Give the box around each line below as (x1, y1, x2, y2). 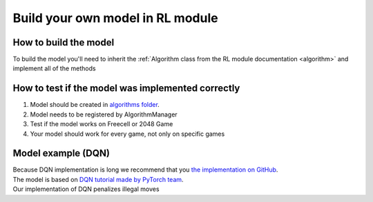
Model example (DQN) (12, 148, 111, 159)
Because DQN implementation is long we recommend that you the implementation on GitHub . (12, 165, 278, 174)
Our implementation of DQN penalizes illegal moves (12, 185, 160, 193)
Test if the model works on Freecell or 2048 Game (30, 120, 173, 128)
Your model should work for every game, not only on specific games (30, 130, 225, 138)
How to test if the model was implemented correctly (12, 83, 240, 94)
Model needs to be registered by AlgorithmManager (30, 110, 178, 119)
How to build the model (12, 37, 115, 48)
